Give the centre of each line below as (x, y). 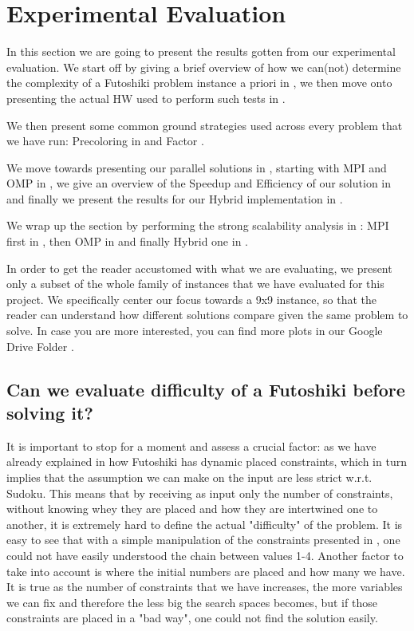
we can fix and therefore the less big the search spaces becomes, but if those (192, 602)
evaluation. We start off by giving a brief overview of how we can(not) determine (204, 67)
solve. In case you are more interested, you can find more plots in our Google (195, 331)
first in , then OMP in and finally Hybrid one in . (127, 241)
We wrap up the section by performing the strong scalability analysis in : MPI (198, 225)
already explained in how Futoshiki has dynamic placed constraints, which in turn (207, 461)
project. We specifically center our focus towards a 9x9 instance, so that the (192, 299)
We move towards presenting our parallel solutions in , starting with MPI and (197, 167)
